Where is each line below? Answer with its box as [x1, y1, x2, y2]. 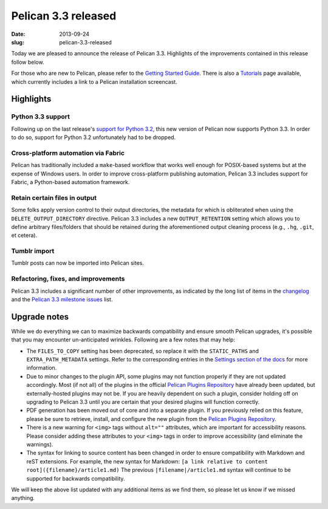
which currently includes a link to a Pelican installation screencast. [11, 78, 177, 85]
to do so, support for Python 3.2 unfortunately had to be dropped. [11, 134, 176, 141]
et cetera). [11, 231, 38, 239]
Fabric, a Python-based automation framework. [11, 178, 130, 185]
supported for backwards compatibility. [26, 474, 125, 482]
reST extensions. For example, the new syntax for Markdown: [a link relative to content [26, 457, 268, 465]
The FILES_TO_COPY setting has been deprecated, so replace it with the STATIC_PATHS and [26, 347, 259, 355]
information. [26, 364, 57, 372]
